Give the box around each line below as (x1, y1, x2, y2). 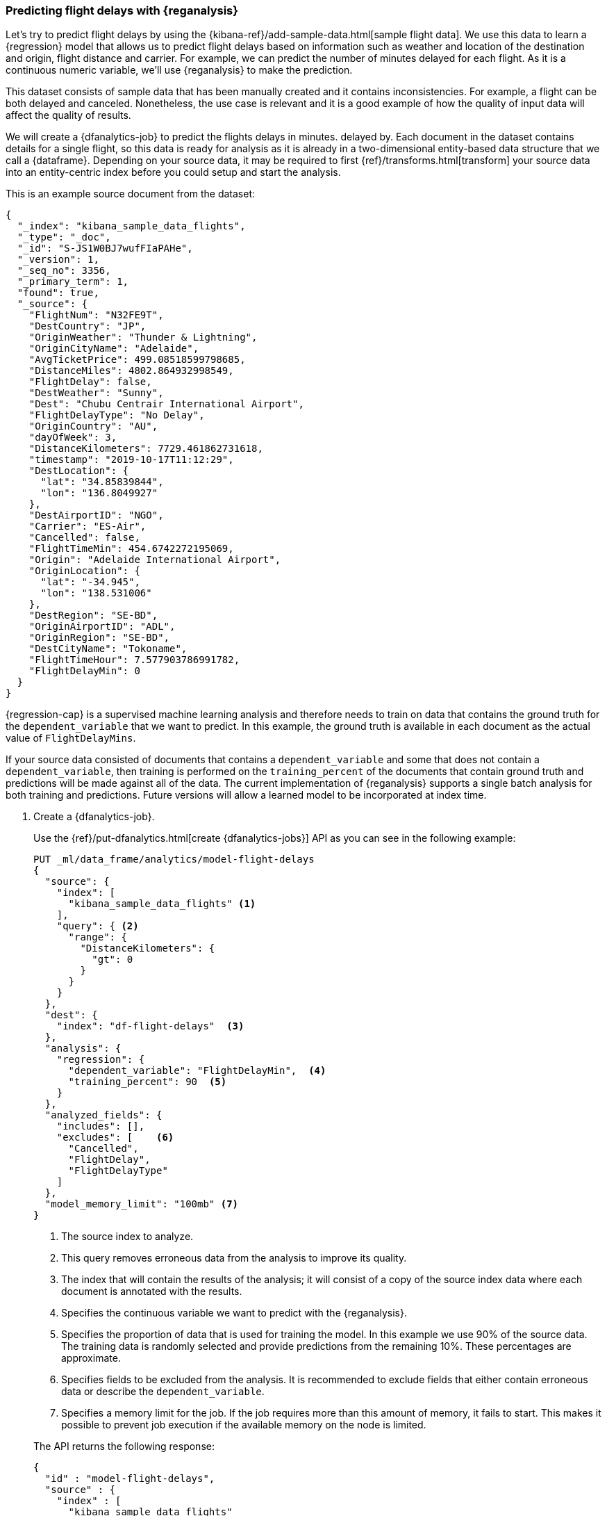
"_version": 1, (17, 254, 99, 266)
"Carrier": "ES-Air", (28, 521, 147, 532)
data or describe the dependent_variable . (61, 1385, 265, 1398)
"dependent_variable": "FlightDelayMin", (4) (68, 1065, 326, 1077)
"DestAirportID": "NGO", (28, 510, 164, 521)
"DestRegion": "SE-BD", (28, 610, 158, 621)
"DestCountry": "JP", (28, 320, 147, 332)
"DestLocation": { (28, 465, 129, 477)
